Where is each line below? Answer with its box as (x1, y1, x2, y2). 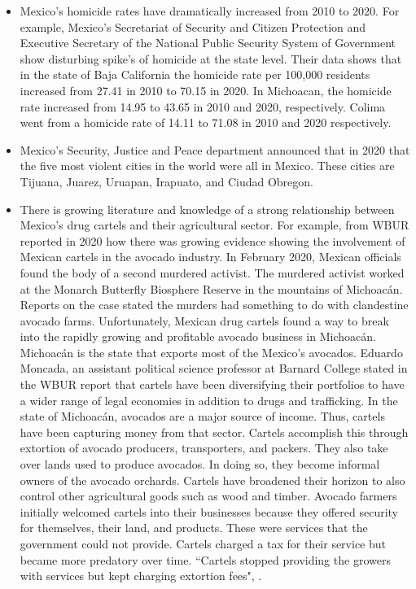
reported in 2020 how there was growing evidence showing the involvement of (20, 232, 405, 249)
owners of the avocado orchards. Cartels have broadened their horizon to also (20, 471, 405, 488)
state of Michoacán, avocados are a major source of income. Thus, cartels (20, 408, 385, 425)
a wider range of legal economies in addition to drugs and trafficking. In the (20, 391, 398, 408)
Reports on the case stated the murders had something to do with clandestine (20, 296, 409, 313)
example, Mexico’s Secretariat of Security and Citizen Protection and (20, 18, 366, 35)
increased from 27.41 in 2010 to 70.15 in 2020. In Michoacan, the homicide (20, 81, 392, 98)
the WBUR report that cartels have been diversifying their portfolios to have (20, 376, 405, 393)
